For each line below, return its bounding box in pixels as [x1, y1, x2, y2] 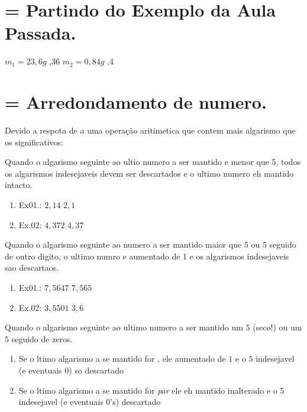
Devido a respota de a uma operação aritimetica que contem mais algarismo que [5, 124, 296, 137]
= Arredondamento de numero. [5, 90, 267, 114]
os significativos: [5, 135, 64, 148]
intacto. [5, 179, 33, 191]
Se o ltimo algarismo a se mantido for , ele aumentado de [18, 352, 226, 365]
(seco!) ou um [253, 321, 302, 333]
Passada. [5, 21, 76, 45]
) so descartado [69, 364, 124, 376]
